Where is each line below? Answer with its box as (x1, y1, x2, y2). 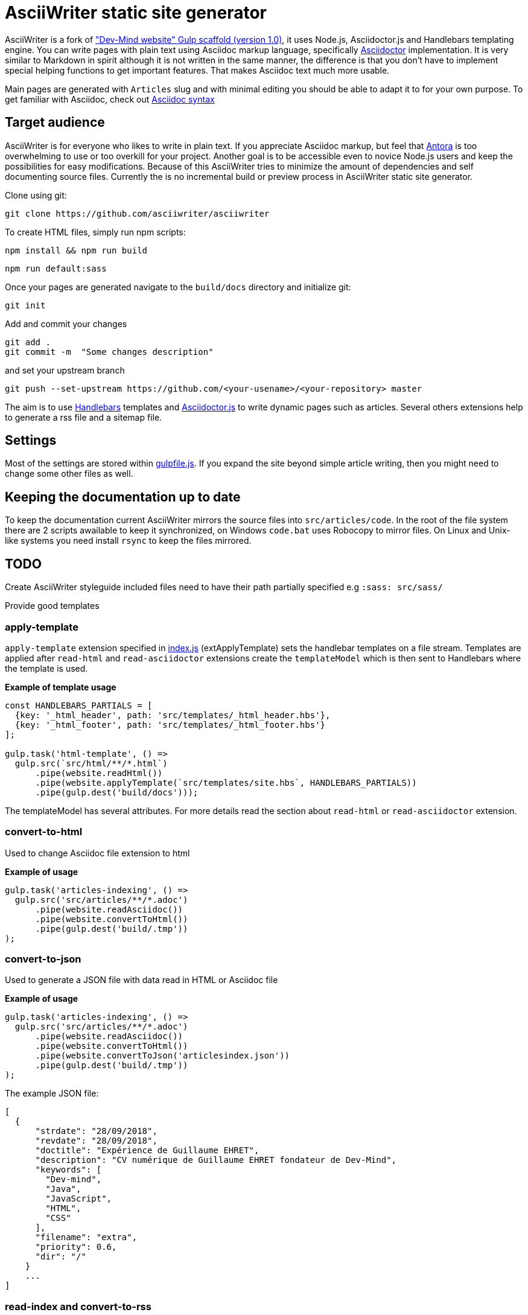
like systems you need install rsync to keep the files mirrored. (5, 535, 252, 546)
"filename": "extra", (35, 1232, 138, 1243)
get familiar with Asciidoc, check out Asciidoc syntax (5, 94, 215, 104)
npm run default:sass (5, 263, 107, 273)
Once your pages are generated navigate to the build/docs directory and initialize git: (5, 281, 351, 292)
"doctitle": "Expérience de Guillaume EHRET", (35, 1145, 259, 1156)
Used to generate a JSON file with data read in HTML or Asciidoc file (5, 975, 278, 985)
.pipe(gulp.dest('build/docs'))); (35, 787, 199, 797)
